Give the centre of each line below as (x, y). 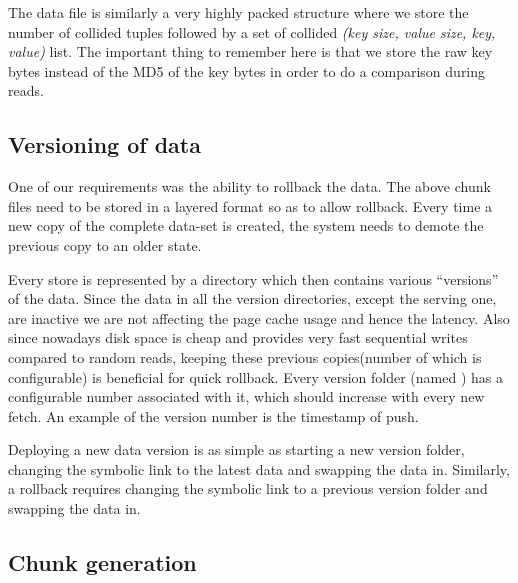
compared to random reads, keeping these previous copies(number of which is (245, 356)
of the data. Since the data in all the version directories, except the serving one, (252, 298)
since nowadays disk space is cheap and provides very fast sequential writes (238, 337)
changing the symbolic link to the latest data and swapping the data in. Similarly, (259, 468)
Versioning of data (104, 144)
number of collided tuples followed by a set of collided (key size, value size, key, (252, 31)
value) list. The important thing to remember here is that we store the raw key (250, 51)
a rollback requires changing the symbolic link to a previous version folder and (248, 488)
